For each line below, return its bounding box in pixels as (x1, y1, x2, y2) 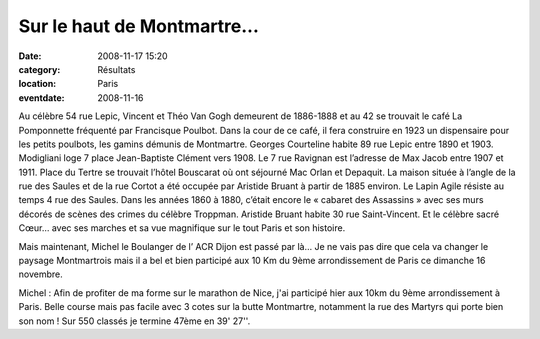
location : (18, 78, 57, 90)
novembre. (18, 268, 64, 280)
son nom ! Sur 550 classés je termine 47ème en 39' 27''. (18, 315, 251, 327)
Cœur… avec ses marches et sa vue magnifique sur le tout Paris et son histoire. (18, 222, 346, 234)
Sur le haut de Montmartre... (18, 15, 260, 37)
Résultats (97, 63, 136, 75)
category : (18, 63, 61, 75)
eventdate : (18, 91, 65, 104)
